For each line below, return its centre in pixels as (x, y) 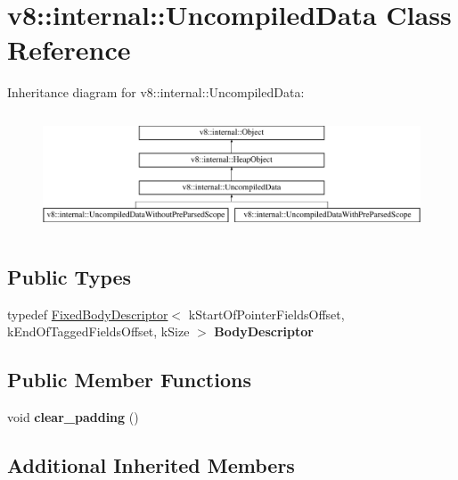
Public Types (70, 276)
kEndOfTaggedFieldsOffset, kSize (98, 331)
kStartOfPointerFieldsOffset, (266, 314)
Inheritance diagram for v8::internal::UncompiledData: (156, 92)
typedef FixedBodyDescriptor (88, 314)
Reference (69, 50)
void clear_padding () (73, 417)
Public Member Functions (129, 380)
